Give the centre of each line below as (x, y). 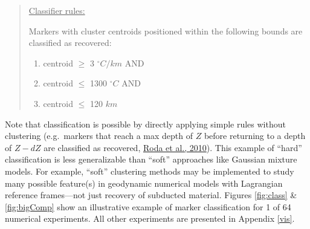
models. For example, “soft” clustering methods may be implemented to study (150, 171)
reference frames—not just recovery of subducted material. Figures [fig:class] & (151, 195)
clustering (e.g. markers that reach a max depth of (99, 136)
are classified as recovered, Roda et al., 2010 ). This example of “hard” (173, 147)
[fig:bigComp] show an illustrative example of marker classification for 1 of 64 (148, 206)
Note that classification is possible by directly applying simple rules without (145, 124)
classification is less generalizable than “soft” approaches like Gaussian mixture (151, 159)
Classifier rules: (57, 10)
